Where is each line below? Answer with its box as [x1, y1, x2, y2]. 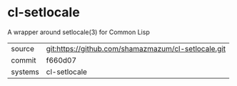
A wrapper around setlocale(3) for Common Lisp [7, 28, 150, 36]
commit [11, 55, 36, 65]
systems [11, 67, 39, 77]
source [11, 43, 34, 53]
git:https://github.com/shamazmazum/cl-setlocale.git [46, 43, 226, 53]
